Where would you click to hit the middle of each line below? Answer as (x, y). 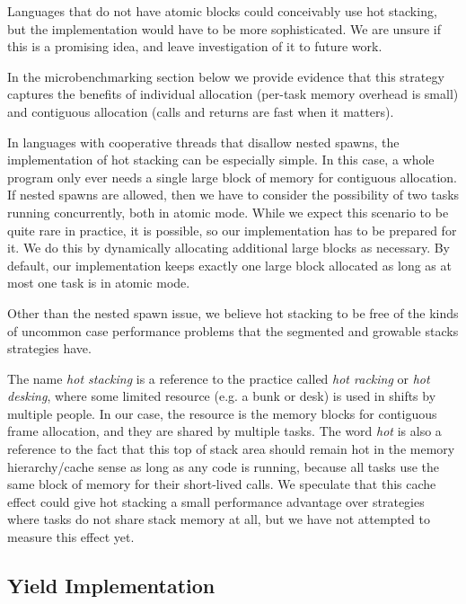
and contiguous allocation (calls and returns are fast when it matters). (201, 111)
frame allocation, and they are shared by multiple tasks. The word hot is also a (224, 431)
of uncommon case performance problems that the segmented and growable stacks (233, 330)
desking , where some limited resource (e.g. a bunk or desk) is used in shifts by (222, 396)
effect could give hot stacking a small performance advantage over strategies (216, 501)
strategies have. (49, 348)
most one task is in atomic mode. (99, 283)
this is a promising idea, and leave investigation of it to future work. (195, 46)
